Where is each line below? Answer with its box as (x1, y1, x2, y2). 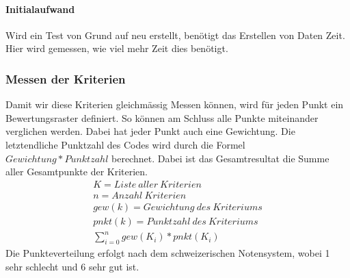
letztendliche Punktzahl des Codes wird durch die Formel (5, 137, 245, 151)
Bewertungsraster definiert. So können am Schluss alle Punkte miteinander (5, 110, 319, 125)
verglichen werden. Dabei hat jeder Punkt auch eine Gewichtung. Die (5, 124, 295, 138)
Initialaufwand (5, 1, 75, 16)
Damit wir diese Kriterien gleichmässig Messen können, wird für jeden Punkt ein (5, 97, 344, 112)
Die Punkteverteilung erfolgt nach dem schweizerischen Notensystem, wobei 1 (5, 246, 330, 260)
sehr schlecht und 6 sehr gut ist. (5, 259, 139, 273)
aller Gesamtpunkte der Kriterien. (5, 164, 148, 179)
